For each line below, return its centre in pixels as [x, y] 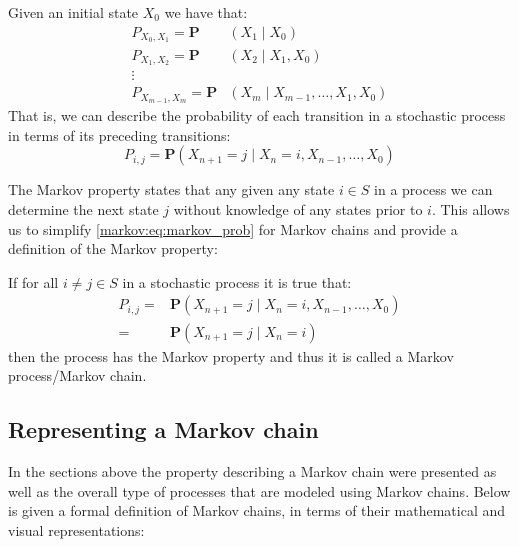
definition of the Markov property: [113, 248]
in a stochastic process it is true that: [237, 281]
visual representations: [76, 529]
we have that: [206, 12]
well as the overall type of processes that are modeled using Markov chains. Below [259, 490]
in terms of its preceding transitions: [119, 134]
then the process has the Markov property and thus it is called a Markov [231, 355]
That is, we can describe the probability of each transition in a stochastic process [257, 115]
